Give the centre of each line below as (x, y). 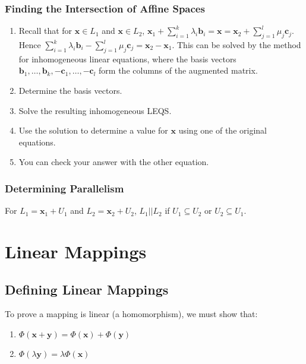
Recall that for (45, 31)
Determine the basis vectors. (70, 90)
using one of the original (223, 130)
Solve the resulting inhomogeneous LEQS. (95, 110)
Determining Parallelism (64, 188)
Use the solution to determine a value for (93, 130)
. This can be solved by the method (236, 45)
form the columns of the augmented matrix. (178, 70)
